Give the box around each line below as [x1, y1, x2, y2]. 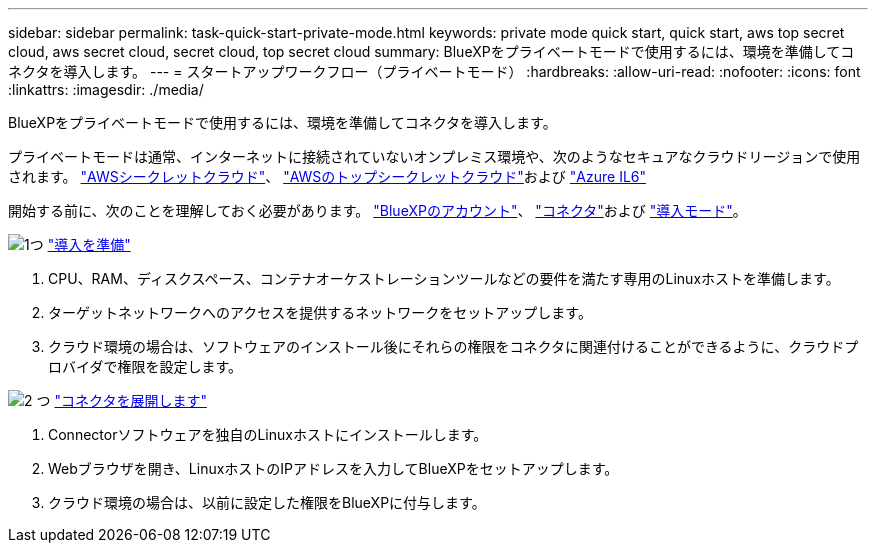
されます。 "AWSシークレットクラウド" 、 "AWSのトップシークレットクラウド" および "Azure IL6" [8, 168, 647, 185]
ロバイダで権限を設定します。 [48, 358, 243, 375]
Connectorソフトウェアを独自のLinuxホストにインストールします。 [48, 426, 488, 443]
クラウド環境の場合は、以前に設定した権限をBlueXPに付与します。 [48, 494, 486, 511]
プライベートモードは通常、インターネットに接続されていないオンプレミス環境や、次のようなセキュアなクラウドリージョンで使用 [8, 148, 861, 165]
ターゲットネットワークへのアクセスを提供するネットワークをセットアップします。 [48, 304, 592, 321]
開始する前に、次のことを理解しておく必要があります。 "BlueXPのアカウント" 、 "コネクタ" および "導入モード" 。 [8, 202, 747, 219]
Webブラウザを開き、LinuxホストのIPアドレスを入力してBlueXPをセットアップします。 [48, 460, 619, 477]
